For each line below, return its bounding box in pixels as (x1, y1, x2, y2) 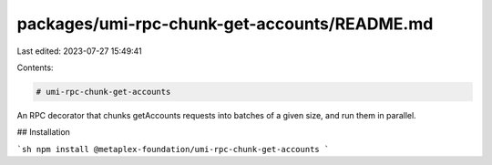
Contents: (16, 62, 54, 73)
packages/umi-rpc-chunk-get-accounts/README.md (16, 14, 434, 34)
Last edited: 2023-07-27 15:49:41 (16, 46, 143, 57)
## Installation (16, 127, 70, 138)
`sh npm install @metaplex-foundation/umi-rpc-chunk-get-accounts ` (16, 144, 330, 154)
